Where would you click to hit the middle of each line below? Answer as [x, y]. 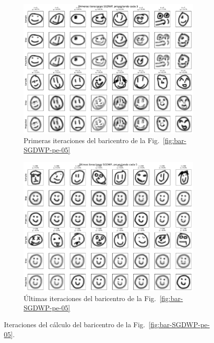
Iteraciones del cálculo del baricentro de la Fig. [75, 324]
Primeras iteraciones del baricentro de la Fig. [92, 140]
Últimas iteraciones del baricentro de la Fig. [90, 298]
